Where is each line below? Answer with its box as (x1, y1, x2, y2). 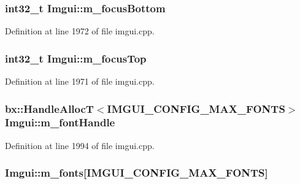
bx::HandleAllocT (5, 101, 94, 116)
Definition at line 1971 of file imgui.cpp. (5, 75, 155, 88)
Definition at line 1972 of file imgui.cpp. (5, 25, 155, 37)
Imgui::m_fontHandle (5, 115, 115, 130)
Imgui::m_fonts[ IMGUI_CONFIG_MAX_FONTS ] (5, 165, 268, 180)
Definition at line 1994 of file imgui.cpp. (5, 139, 155, 151)
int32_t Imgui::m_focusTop (5, 50, 147, 66)
